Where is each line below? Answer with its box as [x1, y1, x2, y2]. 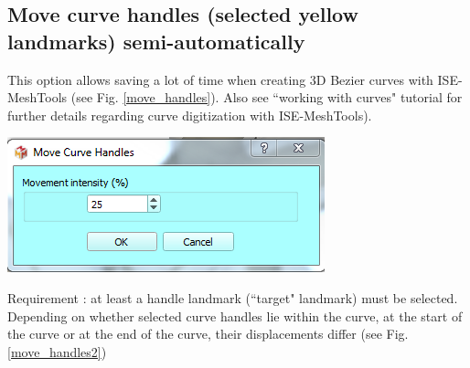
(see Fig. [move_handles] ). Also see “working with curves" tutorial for [70, 88, 463, 107]
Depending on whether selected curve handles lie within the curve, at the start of [7, 306, 463, 325]
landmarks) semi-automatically [7, 26, 305, 55]
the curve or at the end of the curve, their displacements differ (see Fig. [7, 324, 409, 343]
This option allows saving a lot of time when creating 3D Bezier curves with [7, 69, 433, 89]
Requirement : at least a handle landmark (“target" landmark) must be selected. [7, 288, 458, 307]
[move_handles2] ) [7, 342, 107, 361]
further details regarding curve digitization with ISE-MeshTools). [7, 105, 372, 124]
